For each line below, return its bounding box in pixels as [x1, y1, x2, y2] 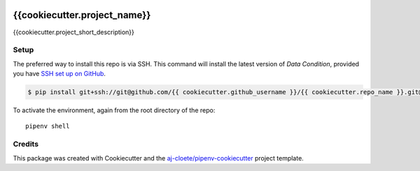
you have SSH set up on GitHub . [13, 70, 106, 78]
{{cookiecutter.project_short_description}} [13, 28, 134, 36]
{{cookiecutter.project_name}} [13, 9, 151, 21]
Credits [13, 140, 38, 149]
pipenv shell [25, 122, 70, 131]
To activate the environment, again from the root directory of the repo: [13, 106, 216, 114]
